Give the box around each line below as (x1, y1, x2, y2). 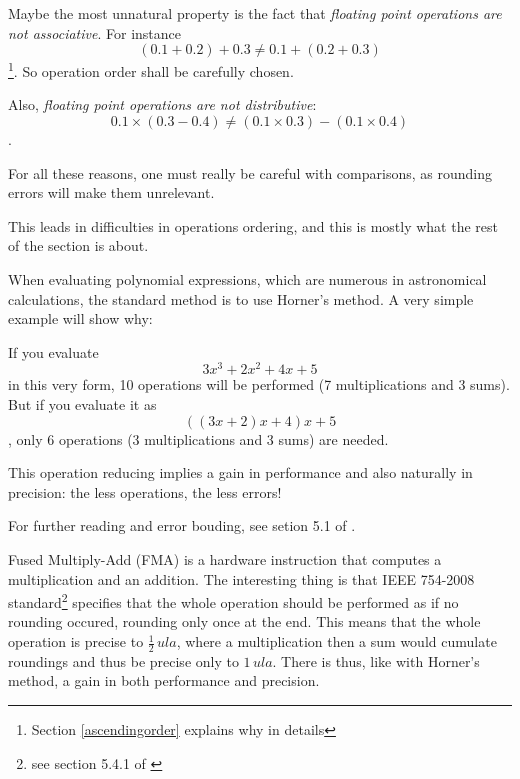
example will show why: (8, 308, 153, 329)
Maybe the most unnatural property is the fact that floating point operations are (8, 3, 502, 23)
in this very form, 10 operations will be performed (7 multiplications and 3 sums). (8, 374, 510, 395)
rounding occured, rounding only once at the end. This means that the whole (8, 611, 481, 632)
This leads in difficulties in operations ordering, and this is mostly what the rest (8, 215, 498, 236)
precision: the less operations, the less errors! (8, 481, 282, 502)
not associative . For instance (8, 22, 181, 43)
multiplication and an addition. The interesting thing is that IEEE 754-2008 (8, 568, 475, 589)
